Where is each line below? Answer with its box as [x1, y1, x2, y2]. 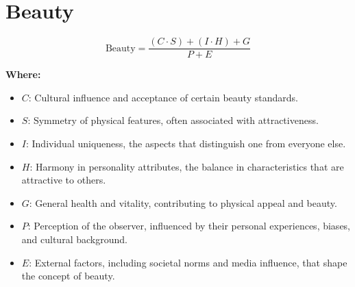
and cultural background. [21, 232, 127, 246]
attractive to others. [21, 173, 106, 187]
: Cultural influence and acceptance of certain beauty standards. [28, 90, 298, 104]
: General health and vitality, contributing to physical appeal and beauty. [29, 195, 337, 210]
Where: [5, 67, 41, 82]
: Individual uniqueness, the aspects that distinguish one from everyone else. [25, 136, 346, 150]
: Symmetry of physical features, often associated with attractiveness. [27, 113, 319, 127]
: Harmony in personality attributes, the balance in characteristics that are [29, 159, 344, 173]
